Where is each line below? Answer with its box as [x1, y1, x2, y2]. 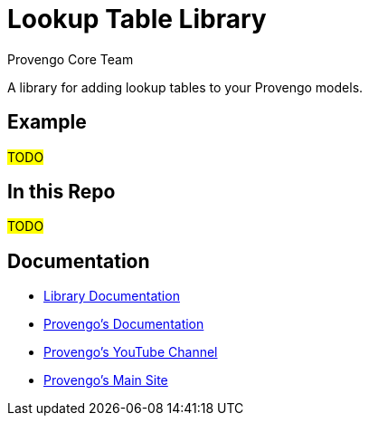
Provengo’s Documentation [43, 316, 204, 332]
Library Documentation [43, 288, 180, 304]
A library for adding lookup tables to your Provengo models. [7, 79, 364, 95]
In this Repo [7, 180, 116, 204]
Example [7, 111, 87, 134]
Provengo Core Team [7, 51, 134, 67]
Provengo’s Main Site [43, 372, 168, 389]
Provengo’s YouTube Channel [43, 344, 218, 361]
